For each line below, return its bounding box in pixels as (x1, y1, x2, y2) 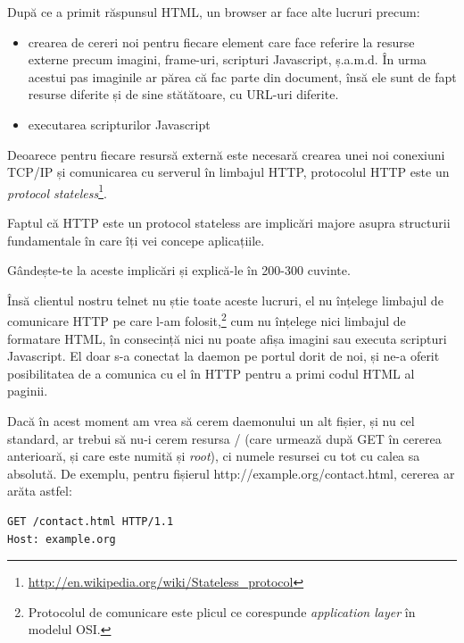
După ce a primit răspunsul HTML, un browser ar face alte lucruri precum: (7, 3, 420, 21)
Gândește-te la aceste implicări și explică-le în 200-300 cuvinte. (7, 261, 351, 280)
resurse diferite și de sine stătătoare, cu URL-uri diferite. (28, 85, 339, 104)
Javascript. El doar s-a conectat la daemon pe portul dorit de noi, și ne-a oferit (7, 347, 440, 365)
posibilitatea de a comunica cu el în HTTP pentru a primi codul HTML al (7, 363, 415, 382)
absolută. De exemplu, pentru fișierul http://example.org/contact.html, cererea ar (7, 463, 455, 482)
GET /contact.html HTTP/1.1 (7, 514, 174, 528)
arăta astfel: (7, 481, 72, 500)
